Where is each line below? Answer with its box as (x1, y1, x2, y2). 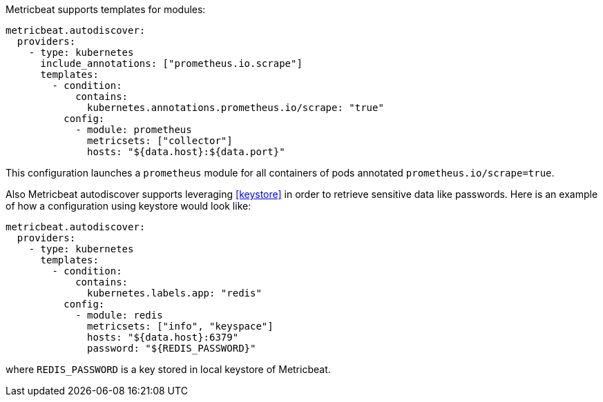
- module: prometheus (75, 124, 192, 135)
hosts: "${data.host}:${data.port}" (87, 146, 285, 157)
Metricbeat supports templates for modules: (6, 3, 206, 15)
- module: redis (75, 310, 163, 321)
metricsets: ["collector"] (87, 135, 233, 146)
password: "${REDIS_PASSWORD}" (87, 343, 256, 354)
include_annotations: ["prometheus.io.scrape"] (40, 58, 303, 69)
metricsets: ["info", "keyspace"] (87, 321, 274, 332)
